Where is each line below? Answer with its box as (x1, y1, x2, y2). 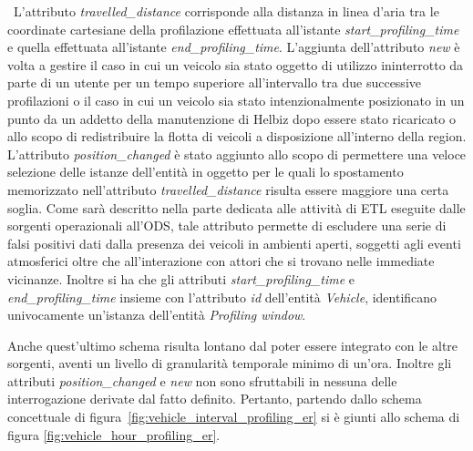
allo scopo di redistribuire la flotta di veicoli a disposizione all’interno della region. (7, 127, 467, 146)
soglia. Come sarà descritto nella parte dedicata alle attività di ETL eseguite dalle (7, 198, 466, 217)
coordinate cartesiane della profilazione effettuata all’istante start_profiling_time (7, 19, 459, 38)
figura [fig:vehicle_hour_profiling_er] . (7, 425, 221, 444)
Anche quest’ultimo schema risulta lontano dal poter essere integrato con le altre (7, 335, 458, 354)
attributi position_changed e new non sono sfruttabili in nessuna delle (7, 371, 397, 390)
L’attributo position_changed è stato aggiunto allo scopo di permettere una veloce (7, 144, 467, 163)
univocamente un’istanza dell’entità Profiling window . (7, 305, 306, 324)
